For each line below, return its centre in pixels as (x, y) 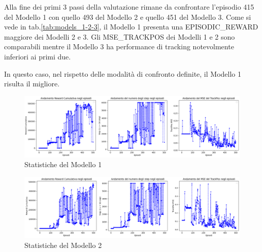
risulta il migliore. (32, 84)
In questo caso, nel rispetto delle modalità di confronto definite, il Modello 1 (123, 73)
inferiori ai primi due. (38, 56)
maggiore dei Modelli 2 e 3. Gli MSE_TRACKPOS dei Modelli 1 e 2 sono (120, 36)
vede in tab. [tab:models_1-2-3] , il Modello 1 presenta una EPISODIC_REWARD (131, 27)
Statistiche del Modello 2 (63, 245)
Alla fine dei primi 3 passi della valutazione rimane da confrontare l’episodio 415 (129, 7)
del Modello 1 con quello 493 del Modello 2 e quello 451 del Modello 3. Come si (128, 17)
